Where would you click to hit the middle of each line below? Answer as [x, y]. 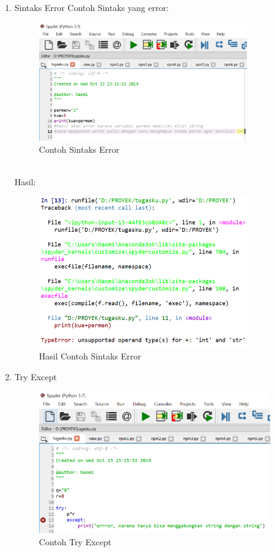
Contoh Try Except [75, 541]
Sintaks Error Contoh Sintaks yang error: [92, 7]
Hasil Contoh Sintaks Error [90, 355]
